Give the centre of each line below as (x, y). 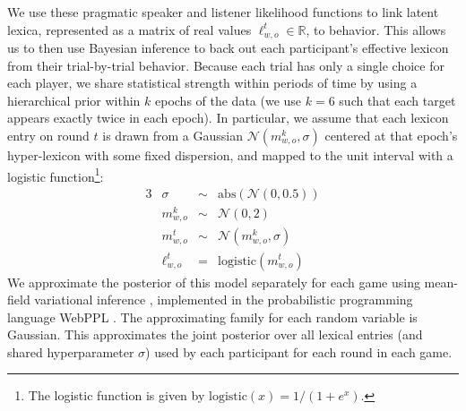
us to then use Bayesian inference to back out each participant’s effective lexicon (228, 48)
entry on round (48, 136)
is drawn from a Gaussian (173, 136)
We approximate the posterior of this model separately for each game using (214, 282)
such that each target (397, 100)
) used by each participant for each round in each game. (299, 351)
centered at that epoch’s (391, 136)
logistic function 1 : (56, 175)
